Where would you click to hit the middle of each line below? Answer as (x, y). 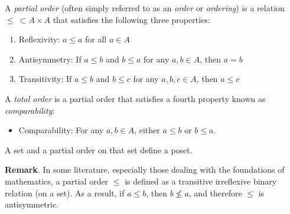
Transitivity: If (45, 79)
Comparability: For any (61, 130)
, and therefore (215, 192)
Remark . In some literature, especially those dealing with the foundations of (145, 169)
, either (147, 130)
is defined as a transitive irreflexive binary (201, 181)
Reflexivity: (39, 39)
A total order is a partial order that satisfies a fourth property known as (135, 98)
